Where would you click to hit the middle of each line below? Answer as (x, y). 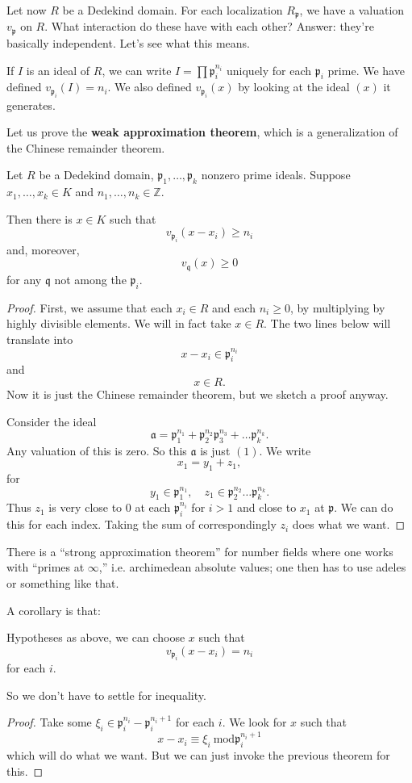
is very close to (85, 507)
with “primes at (46, 567)
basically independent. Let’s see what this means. (128, 42)
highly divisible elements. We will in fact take (119, 323)
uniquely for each (269, 70)
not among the (90, 279)
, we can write (137, 70)
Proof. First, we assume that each (89, 307)
